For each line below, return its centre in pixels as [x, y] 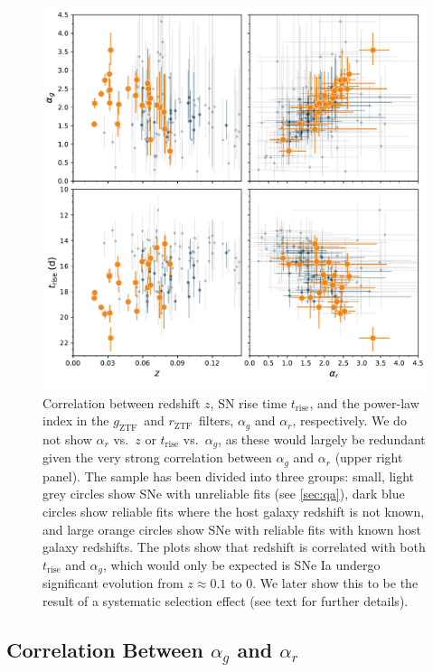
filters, [216, 420]
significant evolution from [113, 583]
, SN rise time [249, 402]
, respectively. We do [349, 420]
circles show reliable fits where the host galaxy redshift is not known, [234, 512]
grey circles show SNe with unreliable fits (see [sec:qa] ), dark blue [224, 494]
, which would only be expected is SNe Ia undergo [242, 564]
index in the [76, 420]
